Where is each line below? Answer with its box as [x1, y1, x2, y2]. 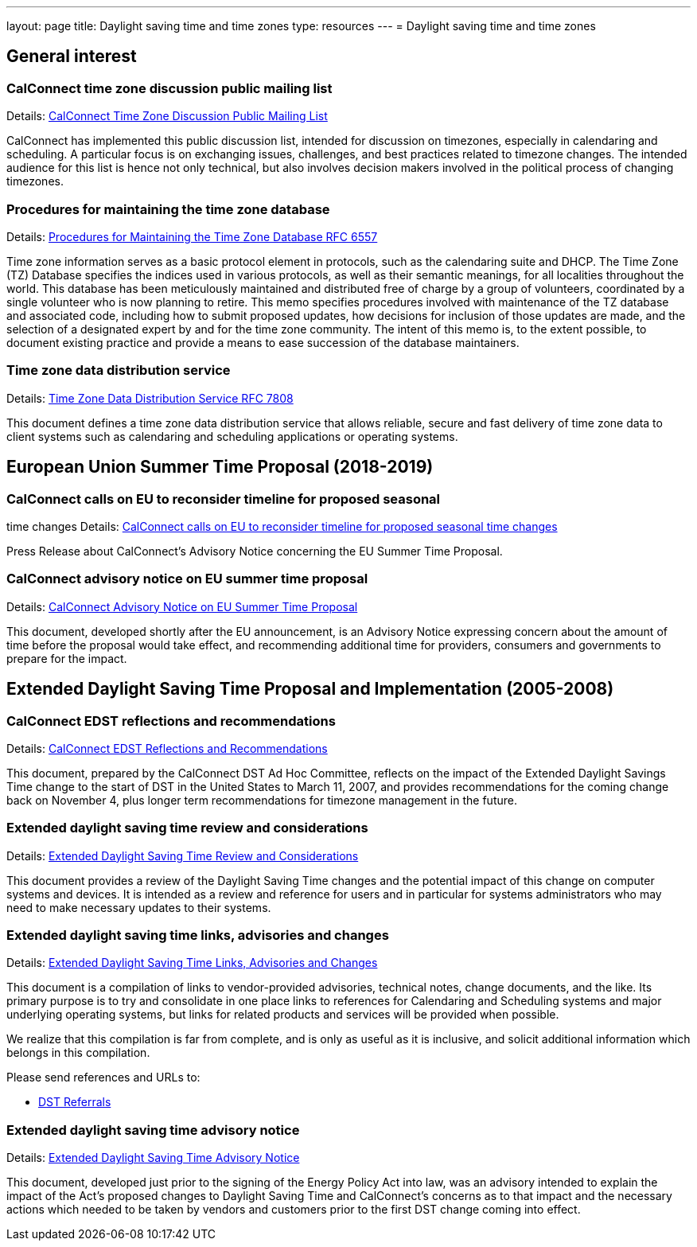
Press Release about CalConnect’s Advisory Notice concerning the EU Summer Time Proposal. [6, 544, 503, 558]
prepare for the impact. [6, 651, 127, 665]
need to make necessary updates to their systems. [6, 900, 271, 914]
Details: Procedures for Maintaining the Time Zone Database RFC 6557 [6, 229, 378, 244]
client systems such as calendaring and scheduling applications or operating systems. [6, 429, 458, 443]
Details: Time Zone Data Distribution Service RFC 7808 [6, 391, 294, 405]
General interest [6, 46, 137, 67]
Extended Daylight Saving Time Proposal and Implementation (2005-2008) [6, 679, 614, 699]
